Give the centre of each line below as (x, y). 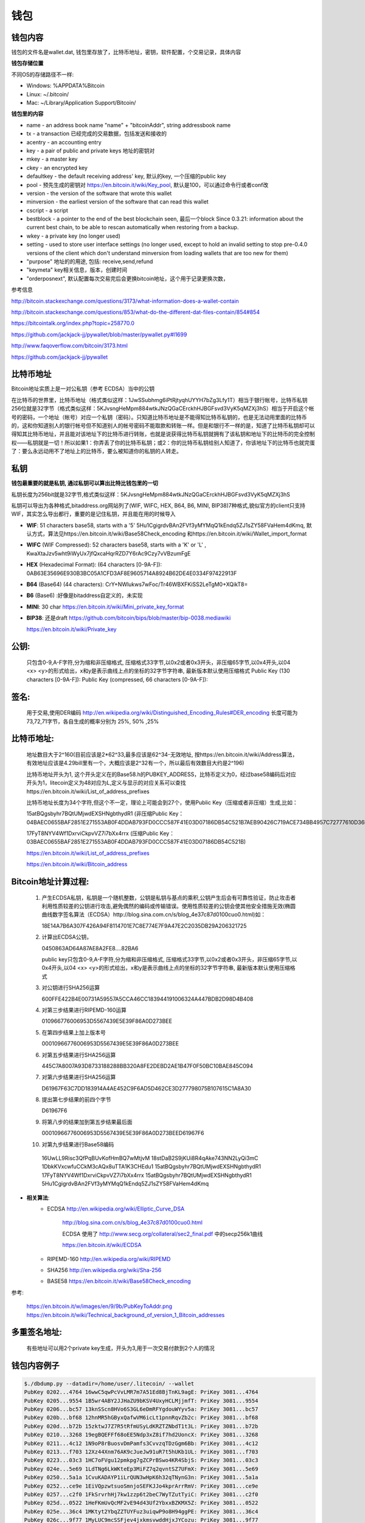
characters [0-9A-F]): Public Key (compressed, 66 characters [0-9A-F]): (117, 679)
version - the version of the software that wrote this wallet (99, 193)
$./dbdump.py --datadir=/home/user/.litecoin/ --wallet (109, 1383)
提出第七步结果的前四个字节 (76, 1100)
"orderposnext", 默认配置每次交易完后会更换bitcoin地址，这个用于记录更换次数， (127, 278)
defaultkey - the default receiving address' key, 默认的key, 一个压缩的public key (126, 176)
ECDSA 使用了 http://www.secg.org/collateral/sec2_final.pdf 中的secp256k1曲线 (163, 1234)
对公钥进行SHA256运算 (71, 988)
